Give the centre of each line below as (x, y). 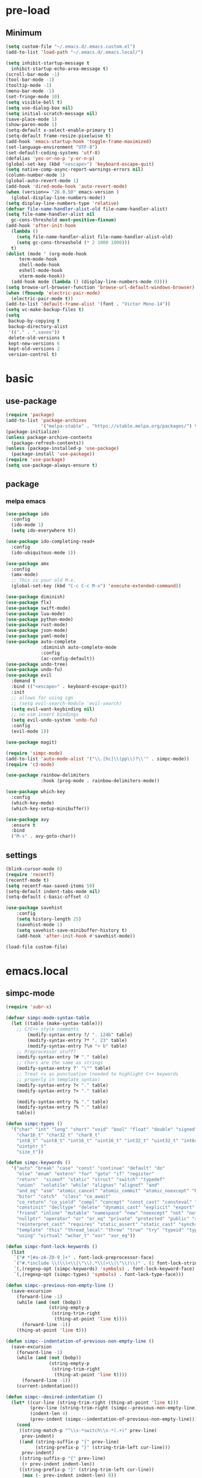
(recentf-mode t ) (27, 880)
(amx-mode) (25, 575)
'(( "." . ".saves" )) (34, 332)
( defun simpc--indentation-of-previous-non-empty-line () (80, 1341)
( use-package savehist (34, 908)
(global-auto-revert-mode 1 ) (42, 181)
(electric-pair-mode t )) (42, 298)
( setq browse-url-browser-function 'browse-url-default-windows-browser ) (100, 287)
